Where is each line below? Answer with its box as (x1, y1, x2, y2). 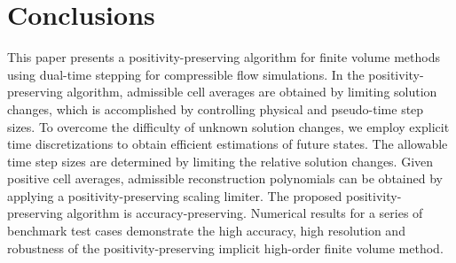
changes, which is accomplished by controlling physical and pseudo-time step (7, 99, 424, 118)
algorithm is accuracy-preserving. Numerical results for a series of (67, 204, 423, 222)
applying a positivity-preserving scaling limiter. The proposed (7, 186, 342, 205)
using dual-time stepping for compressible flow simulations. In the (7, 65, 365, 83)
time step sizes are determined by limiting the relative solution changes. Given (7, 151, 434, 170)
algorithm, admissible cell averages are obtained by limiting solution (67, 82, 437, 101)
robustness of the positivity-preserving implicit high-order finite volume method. (7, 238, 444, 257)
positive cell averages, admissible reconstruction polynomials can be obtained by (7, 169, 443, 188)
